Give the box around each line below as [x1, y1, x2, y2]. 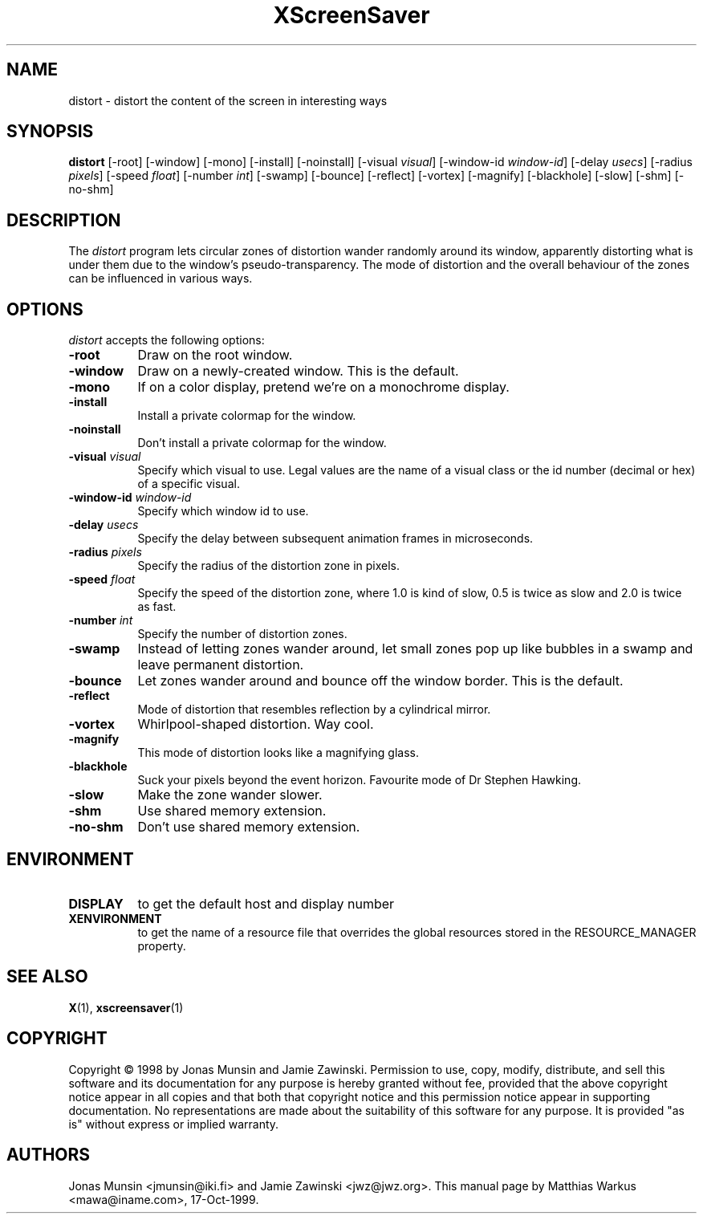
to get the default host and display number [137, 895, 395, 912]
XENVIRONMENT [68, 911, 162, 925]
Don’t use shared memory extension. [137, 819, 360, 836]
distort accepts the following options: [68, 333, 265, 348]
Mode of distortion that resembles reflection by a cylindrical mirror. [137, 702, 491, 717]
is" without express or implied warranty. [68, 1116, 279, 1131]
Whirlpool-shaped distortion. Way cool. [137, 716, 374, 733]
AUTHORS [6, 1145, 91, 1165]
